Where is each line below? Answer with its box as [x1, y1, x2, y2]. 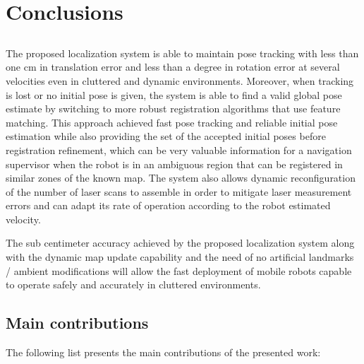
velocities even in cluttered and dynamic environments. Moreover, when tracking [6, 73, 354, 88]
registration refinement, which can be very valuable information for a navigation [6, 142, 352, 157]
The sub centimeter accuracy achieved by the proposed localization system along [6, 235, 355, 250]
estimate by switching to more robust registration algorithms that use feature [6, 101, 341, 116]
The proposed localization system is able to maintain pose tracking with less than [6, 45, 359, 60]
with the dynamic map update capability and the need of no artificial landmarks [6, 249, 354, 264]
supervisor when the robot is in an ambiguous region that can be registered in [6, 156, 343, 171]
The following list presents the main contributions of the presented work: [6, 345, 321, 360]
